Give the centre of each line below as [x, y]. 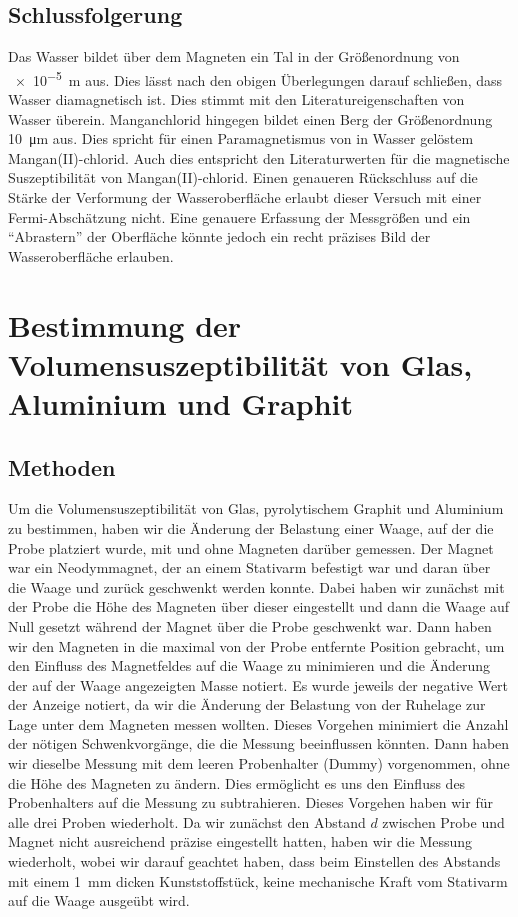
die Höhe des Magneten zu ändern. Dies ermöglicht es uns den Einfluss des [237, 782]
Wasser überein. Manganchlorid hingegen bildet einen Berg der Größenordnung [250, 118]
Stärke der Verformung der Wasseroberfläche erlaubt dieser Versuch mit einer [245, 197]
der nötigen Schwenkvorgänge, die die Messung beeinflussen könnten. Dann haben [259, 743]
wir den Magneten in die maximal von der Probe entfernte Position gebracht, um [256, 645]
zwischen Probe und [443, 821]
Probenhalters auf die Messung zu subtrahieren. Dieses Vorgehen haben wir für [250, 802]
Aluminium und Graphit [181, 402]
